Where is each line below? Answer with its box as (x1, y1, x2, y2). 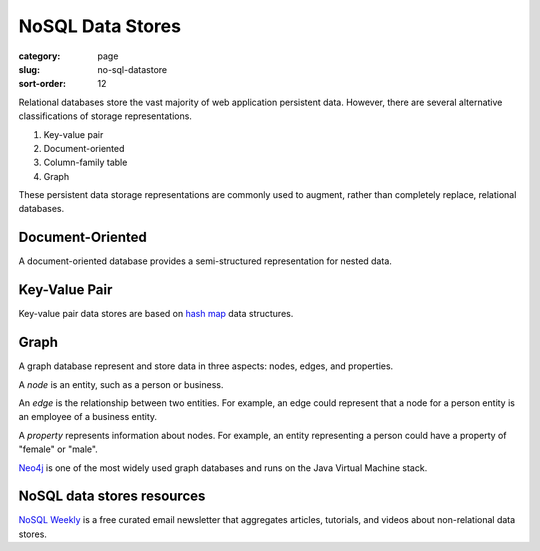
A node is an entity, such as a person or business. (18, 378, 224, 390)
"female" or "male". (18, 443, 99, 455)
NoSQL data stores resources (18, 488, 206, 505)
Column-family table (43, 156, 128, 169)
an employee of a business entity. (18, 411, 158, 423)
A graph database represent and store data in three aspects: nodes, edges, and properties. (18, 360, 394, 372)
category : (18, 50, 61, 62)
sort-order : (18, 78, 67, 90)
